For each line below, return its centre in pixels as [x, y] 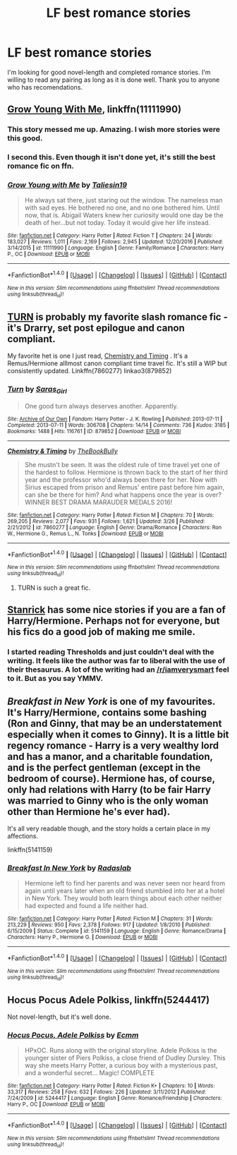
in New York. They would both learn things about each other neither [123, 898]
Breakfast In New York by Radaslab [69, 868]
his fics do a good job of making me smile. [102, 632]
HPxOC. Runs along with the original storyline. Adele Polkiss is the [121, 1051]
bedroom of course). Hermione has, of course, [111, 779]
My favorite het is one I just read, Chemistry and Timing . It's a [98, 356]
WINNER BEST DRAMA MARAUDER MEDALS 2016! [98, 502]
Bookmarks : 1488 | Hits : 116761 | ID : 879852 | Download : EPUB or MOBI [94, 431]
